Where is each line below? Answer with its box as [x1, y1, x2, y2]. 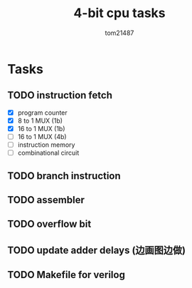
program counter [17, 108, 68, 117]
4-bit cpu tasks [73, 5, 166, 21]
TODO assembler [7, 194, 85, 206]
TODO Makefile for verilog [7, 269, 126, 281]
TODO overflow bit [7, 218, 92, 230]
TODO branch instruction [7, 170, 121, 182]
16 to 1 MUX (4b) [17, 132, 67, 140]
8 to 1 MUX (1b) [17, 116, 63, 125]
